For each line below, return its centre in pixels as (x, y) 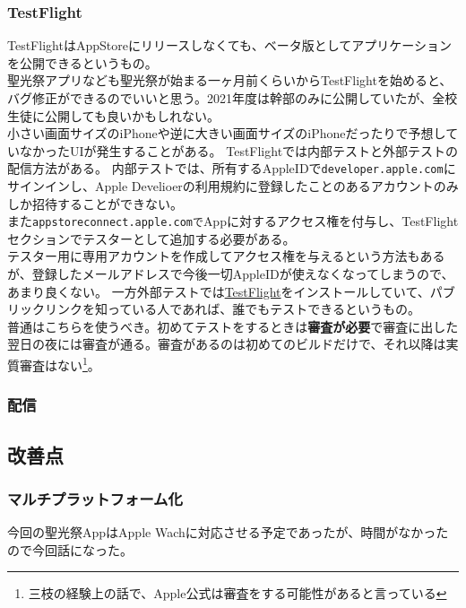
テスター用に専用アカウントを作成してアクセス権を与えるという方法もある (226, 256)
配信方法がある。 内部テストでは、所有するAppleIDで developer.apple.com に (232, 168)
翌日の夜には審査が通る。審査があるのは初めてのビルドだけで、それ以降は (227, 344)
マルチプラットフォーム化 (95, 498)
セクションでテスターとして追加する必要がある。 (151, 238)
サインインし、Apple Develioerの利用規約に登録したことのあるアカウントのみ (233, 186)
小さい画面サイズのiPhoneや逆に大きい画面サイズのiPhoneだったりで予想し (227, 133)
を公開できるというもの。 (82, 62)
